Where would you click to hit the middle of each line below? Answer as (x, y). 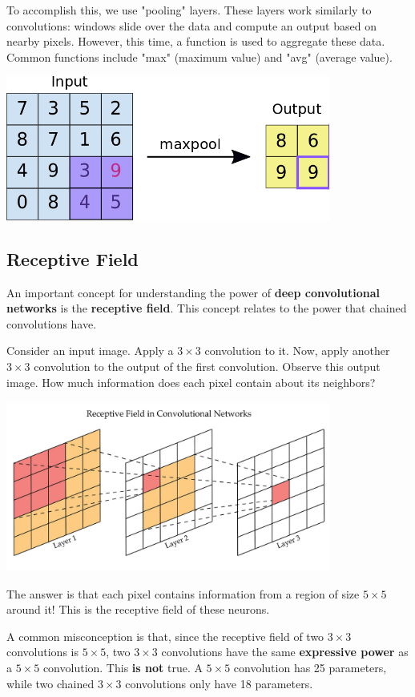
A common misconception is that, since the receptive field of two (165, 636)
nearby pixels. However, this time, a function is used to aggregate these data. (196, 41)
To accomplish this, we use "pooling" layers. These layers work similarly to (189, 10)
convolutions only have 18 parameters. (219, 683)
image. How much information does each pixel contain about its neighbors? (191, 382)
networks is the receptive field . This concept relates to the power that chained (207, 308)
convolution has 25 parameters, (310, 667)
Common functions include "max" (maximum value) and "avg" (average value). (199, 56)
